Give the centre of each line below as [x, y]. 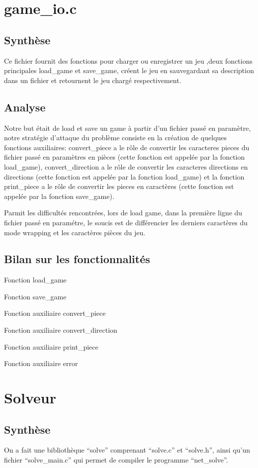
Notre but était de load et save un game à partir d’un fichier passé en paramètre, [128, 128]
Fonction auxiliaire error [41, 363]
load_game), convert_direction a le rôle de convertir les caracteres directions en [126, 166]
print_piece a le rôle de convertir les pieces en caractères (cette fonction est [119, 186]
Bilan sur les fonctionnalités [77, 259]
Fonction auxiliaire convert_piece [55, 313]
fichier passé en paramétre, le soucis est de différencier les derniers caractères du [126, 222]
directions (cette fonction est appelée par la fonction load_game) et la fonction [124, 176]
